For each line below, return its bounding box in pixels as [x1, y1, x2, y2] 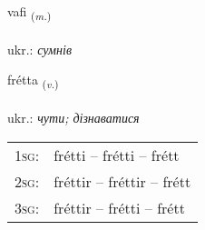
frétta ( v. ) [7, 70, 59, 92]
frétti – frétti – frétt [54, 144, 180, 165]
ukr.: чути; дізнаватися [7, 108, 140, 127]
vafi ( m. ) [7, 2, 52, 23]
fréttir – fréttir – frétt [54, 170, 191, 192]
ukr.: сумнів [7, 39, 72, 58]
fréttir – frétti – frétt [54, 196, 185, 218]
